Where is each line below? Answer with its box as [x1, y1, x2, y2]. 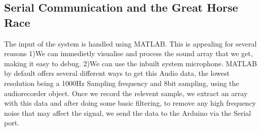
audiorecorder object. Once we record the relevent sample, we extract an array [4, 88, 248, 98]
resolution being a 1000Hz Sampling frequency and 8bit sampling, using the [4, 77, 239, 88]
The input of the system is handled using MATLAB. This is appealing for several [4, 38, 257, 49]
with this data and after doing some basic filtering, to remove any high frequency [4, 98, 256, 108]
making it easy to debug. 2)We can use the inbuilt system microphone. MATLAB [4, 58, 257, 68]
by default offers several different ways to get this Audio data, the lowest [4, 68, 230, 78]
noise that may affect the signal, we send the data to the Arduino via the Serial [4, 107, 251, 118]
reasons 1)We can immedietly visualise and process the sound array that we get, [4, 48, 253, 59]
